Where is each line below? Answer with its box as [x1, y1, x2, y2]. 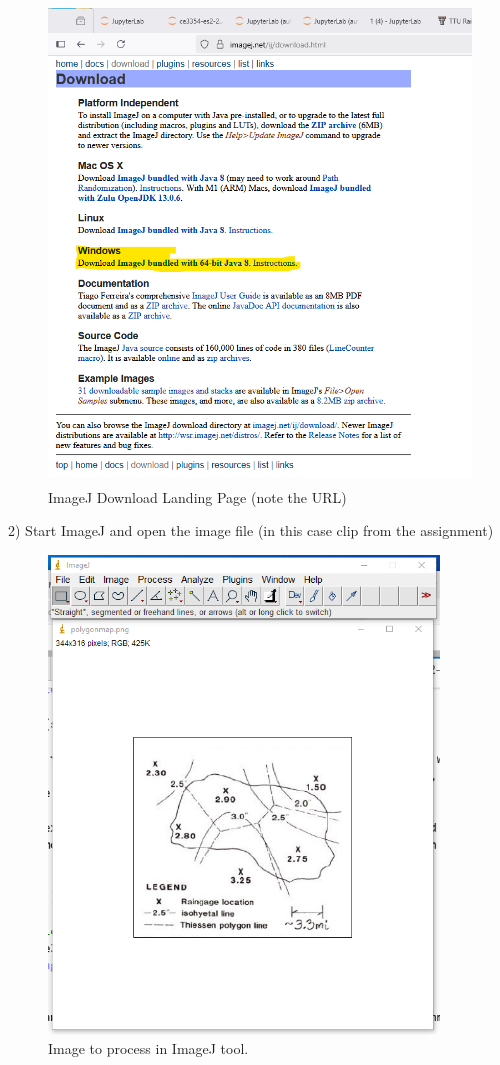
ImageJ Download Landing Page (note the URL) [48, 486, 347, 507]
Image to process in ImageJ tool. [48, 1038, 249, 1059]
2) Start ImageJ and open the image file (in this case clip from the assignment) [8, 520, 494, 541]
